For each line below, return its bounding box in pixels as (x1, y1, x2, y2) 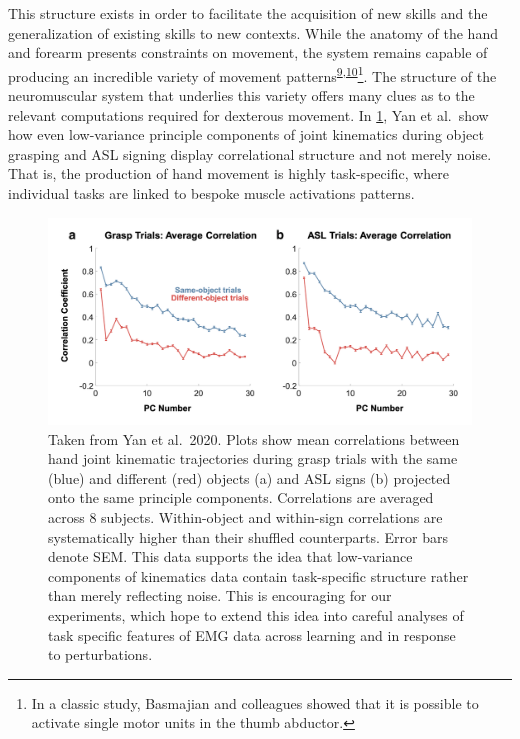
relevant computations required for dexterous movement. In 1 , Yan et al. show (8, 104, 489, 125)
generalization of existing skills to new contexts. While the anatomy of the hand (8, 22, 498, 43)
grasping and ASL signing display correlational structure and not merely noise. (8, 143, 492, 164)
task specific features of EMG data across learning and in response (48, 624, 456, 645)
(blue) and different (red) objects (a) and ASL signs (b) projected (48, 467, 451, 488)
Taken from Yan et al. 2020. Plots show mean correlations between (48, 428, 460, 449)
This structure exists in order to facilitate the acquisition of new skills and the (8, 3, 488, 23)
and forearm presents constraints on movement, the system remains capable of (8, 42, 488, 63)
